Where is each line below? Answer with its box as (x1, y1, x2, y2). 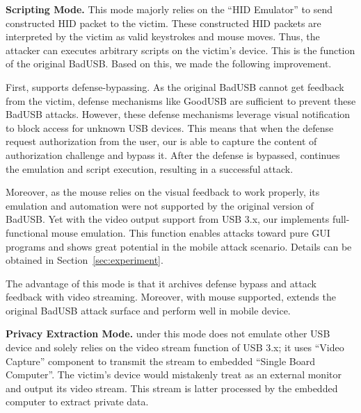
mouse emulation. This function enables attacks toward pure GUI (51, 225, 330, 239)
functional (6, 225, 49, 239)
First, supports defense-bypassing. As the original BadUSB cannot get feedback (6, 79, 344, 94)
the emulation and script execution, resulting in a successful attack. (6, 161, 294, 176)
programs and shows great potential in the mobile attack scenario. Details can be (6, 239, 352, 253)
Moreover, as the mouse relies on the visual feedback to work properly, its (6, 185, 320, 199)
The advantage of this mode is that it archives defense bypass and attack (6, 276, 316, 290)
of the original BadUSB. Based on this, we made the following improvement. (6, 56, 332, 71)
